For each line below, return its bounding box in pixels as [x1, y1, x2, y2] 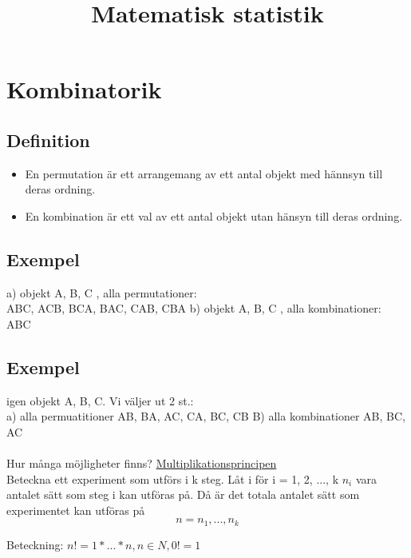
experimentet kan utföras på [6, 501, 145, 518]
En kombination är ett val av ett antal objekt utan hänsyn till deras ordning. [25, 207, 403, 224]
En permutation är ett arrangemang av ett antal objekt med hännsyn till [25, 165, 383, 181]
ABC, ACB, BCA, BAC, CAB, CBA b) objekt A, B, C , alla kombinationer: [6, 300, 381, 317]
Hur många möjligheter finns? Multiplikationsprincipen [6, 455, 277, 472]
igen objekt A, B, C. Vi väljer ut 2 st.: [6, 392, 194, 409]
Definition [6, 127, 90, 152]
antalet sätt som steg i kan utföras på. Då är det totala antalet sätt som [6, 486, 360, 503]
